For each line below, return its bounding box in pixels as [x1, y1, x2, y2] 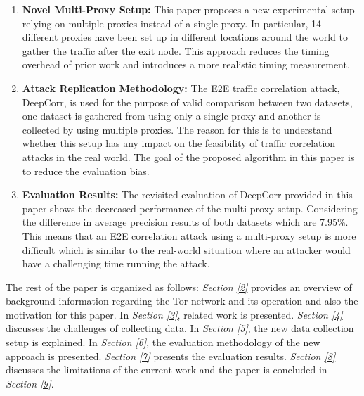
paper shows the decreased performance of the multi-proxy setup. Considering [22, 200, 358, 215]
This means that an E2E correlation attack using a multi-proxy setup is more [22, 228, 356, 243]
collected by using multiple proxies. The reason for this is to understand [22, 122, 332, 136]
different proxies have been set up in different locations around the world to [22, 30, 348, 44]
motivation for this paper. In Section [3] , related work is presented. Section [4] [6, 307, 343, 321]
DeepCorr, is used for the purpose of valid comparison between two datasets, [22, 94, 353, 109]
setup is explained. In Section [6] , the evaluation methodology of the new [6, 335, 320, 350]
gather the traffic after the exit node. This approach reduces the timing [22, 43, 330, 58]
